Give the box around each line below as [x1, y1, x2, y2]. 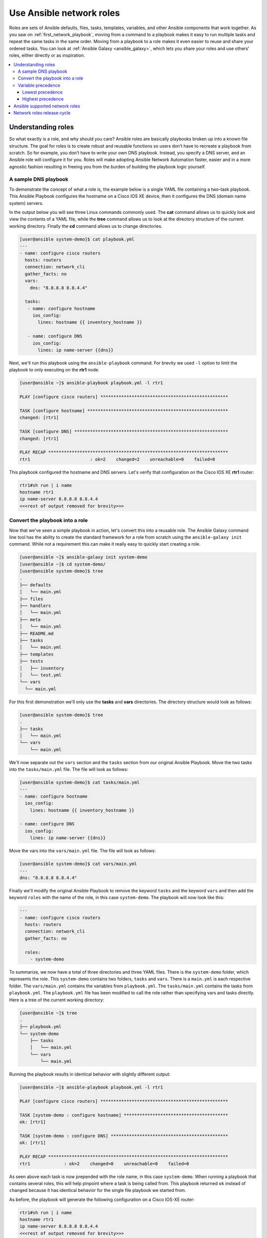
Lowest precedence [22, 89, 63, 95]
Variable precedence [18, 82, 60, 88]
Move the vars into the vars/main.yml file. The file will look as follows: [9, 848, 156, 854]
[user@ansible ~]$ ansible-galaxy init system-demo [19, 555, 148, 560]
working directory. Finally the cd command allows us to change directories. [9, 223, 163, 229]
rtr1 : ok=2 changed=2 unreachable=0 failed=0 [19, 456, 215, 462]
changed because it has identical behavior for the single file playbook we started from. [9, 1187, 186, 1193]
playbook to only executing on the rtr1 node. [9, 367, 100, 373]
